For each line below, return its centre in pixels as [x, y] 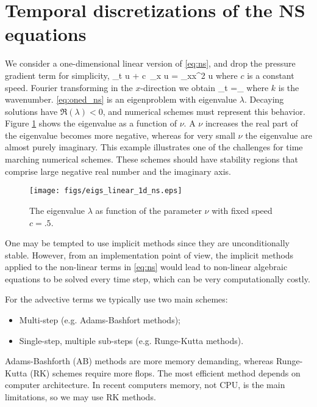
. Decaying [264, 99]
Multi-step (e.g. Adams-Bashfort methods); [100, 320]
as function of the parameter [148, 210]
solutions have [31, 111]
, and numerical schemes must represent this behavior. [204, 111]
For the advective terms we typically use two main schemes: [116, 299]
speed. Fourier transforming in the [69, 87]
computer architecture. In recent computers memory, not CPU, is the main [145, 385]
